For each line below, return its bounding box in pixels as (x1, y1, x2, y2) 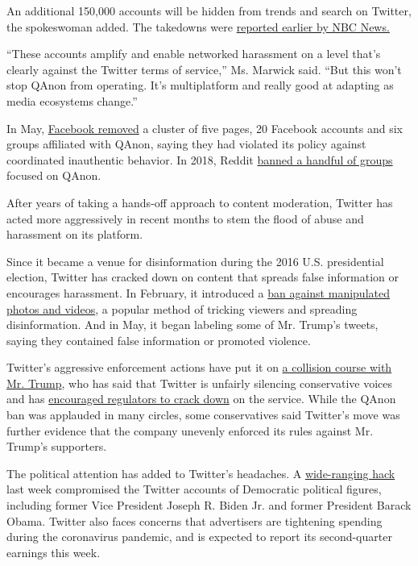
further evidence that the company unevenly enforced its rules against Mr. (6, 422, 374, 439)
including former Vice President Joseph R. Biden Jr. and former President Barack (6, 497, 412, 514)
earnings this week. (6, 543, 101, 560)
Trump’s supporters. (6, 438, 107, 455)
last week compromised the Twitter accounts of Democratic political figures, (6, 481, 382, 497)
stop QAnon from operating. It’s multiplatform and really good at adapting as (6, 77, 394, 94)
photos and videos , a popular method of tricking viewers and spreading (6, 300, 358, 317)
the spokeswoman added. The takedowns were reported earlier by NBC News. (6, 18, 390, 35)
